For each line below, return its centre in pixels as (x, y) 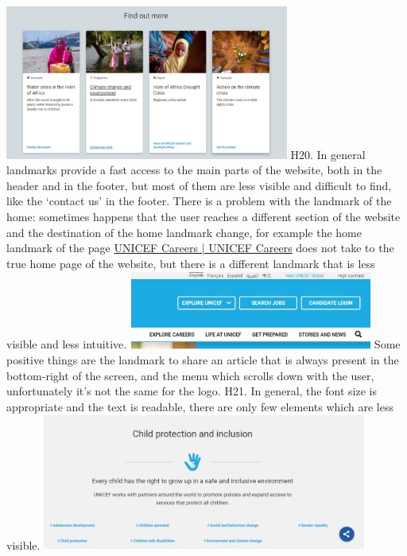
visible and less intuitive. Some (203, 344)
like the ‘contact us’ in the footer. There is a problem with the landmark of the (199, 201)
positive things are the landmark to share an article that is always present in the (203, 360)
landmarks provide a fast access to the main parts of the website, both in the (194, 170)
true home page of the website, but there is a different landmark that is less (191, 263)
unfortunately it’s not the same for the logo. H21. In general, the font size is (192, 391)
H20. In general (328, 154)
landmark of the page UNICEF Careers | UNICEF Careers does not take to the (200, 248)
